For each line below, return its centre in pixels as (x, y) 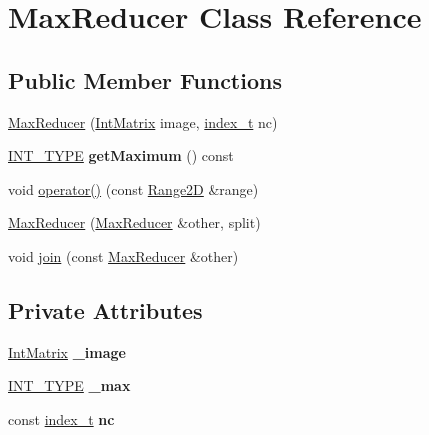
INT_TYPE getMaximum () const (121, 155)
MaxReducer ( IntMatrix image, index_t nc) (143, 121)
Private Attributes (105, 309)
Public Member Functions (145, 79)
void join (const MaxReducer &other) (123, 255)
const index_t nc (61, 418)
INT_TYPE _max (69, 385)
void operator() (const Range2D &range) (133, 188)
